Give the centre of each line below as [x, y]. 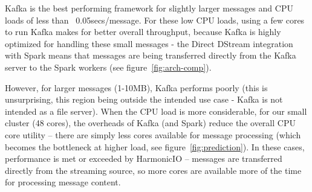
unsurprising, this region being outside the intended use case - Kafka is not [144, 99]
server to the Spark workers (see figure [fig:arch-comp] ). [108, 67]
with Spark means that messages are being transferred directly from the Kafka [151, 55]
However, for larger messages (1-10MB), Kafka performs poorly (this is [136, 87]
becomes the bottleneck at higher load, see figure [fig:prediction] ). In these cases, [155, 146]
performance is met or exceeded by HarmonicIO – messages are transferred [144, 158]
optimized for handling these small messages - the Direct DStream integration [149, 43]
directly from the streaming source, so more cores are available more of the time [153, 170]
